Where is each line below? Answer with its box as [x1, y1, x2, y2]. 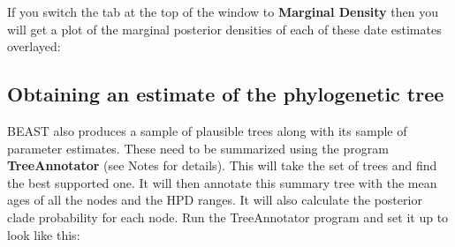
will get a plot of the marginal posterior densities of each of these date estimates [7, 19, 442, 38]
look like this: [7, 225, 80, 243]
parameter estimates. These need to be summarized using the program [7, 138, 389, 157]
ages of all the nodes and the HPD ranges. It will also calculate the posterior [7, 191, 422, 209]
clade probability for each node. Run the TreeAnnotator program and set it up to [7, 207, 449, 226]
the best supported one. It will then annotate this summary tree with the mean [7, 173, 437, 191]
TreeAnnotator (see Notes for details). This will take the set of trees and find [7, 156, 437, 175]
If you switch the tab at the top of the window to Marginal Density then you [7, 3, 438, 20]
